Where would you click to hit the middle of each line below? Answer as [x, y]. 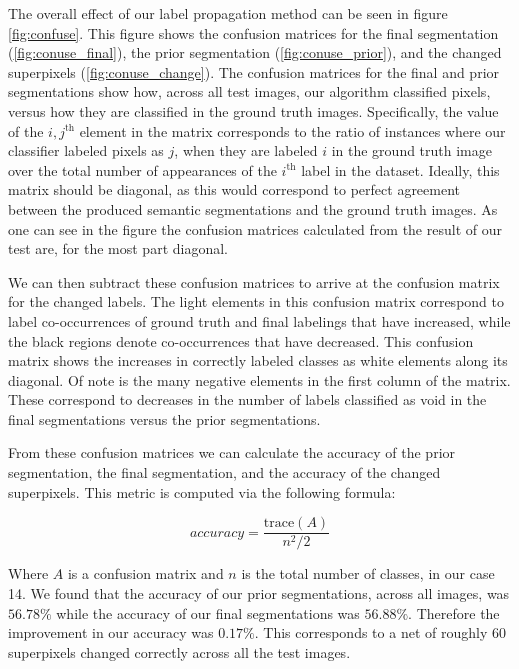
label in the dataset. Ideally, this [400, 169]
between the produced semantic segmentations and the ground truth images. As [253, 208]
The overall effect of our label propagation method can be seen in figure [228, 13]
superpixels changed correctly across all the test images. [179, 651]
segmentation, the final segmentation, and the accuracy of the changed [224, 472]
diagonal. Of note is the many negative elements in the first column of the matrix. [259, 379]
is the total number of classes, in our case [368, 573]
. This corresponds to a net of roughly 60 [380, 632]
